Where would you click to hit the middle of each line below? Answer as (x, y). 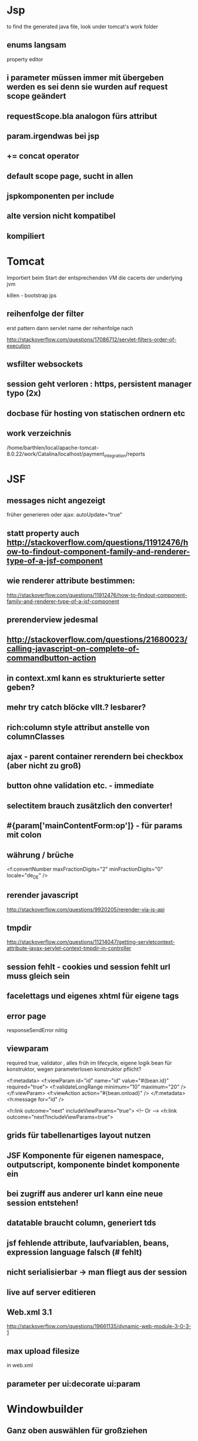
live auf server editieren (51, 1292)
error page (26, 1016)
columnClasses (36, 736)
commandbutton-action (51, 658)
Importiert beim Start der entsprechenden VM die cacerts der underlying (95, 278)
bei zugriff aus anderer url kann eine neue (85, 1194)
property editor (25, 59)
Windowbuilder (45, 1409)
